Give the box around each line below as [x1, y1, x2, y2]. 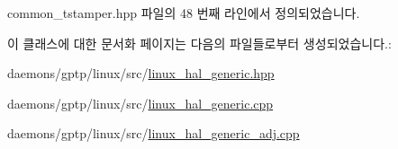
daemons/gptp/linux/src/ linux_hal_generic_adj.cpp [7, 124, 300, 143]
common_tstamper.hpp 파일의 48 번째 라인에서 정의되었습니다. [7, 4, 360, 22]
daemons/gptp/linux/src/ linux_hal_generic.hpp [7, 64, 275, 83]
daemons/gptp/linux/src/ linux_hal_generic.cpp [7, 93, 274, 112]
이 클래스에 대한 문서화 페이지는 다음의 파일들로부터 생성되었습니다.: [7, 33, 392, 52]
